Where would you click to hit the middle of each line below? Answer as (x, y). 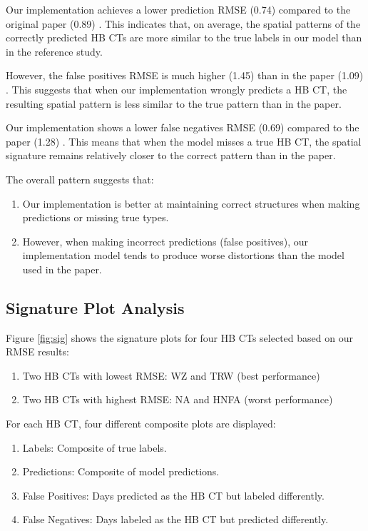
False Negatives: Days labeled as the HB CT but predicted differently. (175, 519)
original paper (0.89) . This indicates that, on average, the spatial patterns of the (183, 23)
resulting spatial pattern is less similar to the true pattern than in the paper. (174, 103)
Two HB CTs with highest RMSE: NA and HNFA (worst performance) (178, 399)
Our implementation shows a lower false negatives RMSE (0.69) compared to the (183, 127)
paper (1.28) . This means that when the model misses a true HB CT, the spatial (184, 141)
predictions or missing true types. (96, 217)
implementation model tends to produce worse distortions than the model (183, 255)
